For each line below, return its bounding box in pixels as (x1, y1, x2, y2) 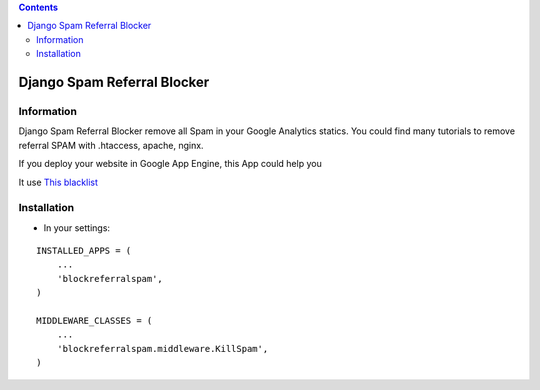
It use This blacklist (18, 176, 99, 188)
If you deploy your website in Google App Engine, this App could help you (18, 158, 322, 170)
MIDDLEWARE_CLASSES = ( (36, 315, 153, 326)
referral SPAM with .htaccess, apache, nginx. (18, 139, 204, 151)
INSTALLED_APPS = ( (36, 245, 132, 257)
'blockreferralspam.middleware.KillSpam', (56, 343, 269, 354)
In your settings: (43, 221, 110, 234)
